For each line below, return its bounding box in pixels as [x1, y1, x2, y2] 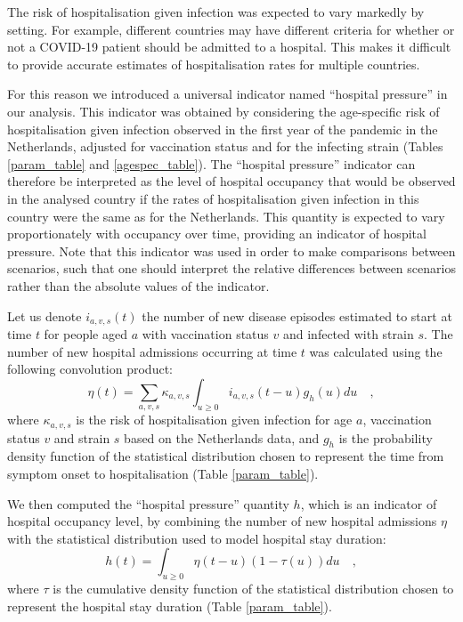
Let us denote [7, 306, 82, 325]
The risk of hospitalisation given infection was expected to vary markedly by [7, 3, 425, 20]
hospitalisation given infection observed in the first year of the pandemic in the [7, 119, 438, 138]
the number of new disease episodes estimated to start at [142, 306, 452, 325]
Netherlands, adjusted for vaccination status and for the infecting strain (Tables [7, 137, 443, 156]
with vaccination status [142, 324, 269, 343]
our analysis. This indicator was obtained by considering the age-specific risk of [7, 101, 440, 120]
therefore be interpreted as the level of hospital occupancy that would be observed [7, 172, 456, 190]
